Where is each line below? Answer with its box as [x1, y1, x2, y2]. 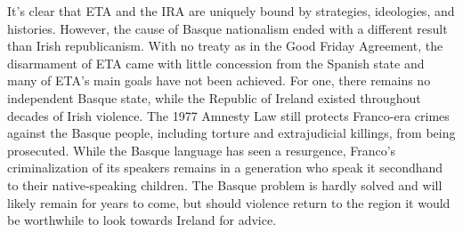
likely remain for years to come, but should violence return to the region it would [7, 193, 451, 212]
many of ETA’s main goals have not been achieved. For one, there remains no [7, 71, 431, 90]
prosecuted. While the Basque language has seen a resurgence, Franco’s [7, 140, 396, 159]
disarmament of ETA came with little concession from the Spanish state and [7, 53, 425, 72]
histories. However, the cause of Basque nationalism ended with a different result [7, 19, 448, 37]
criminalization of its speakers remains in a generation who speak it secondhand [7, 158, 443, 177]
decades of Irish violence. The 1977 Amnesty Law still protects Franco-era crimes [7, 106, 450, 124]
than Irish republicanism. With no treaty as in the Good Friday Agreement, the [7, 36, 443, 55]
